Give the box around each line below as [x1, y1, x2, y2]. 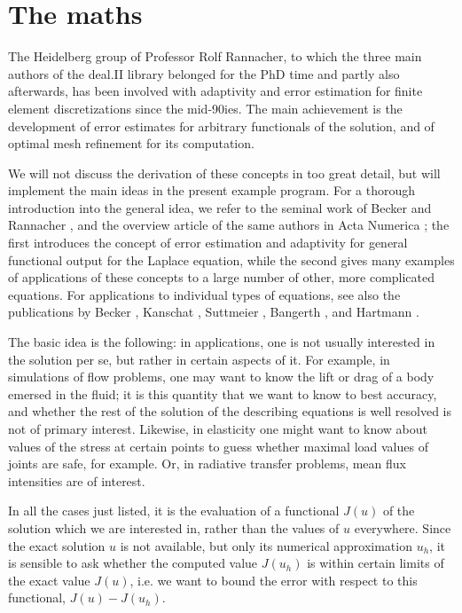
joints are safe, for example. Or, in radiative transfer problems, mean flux [8, 454, 406, 473]
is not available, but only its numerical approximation [120, 536, 412, 554]
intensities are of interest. [8, 471, 145, 490]
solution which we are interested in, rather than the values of [8, 518, 340, 537]
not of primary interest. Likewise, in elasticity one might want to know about [8, 420, 428, 437]
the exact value [8, 570, 90, 589]
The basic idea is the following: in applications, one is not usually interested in [8, 333, 435, 351]
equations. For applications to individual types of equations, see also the [8, 285, 401, 303]
